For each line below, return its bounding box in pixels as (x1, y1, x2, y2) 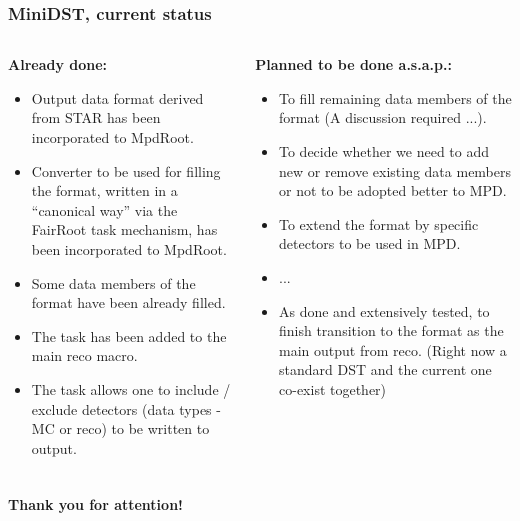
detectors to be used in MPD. (279, 233, 461, 254)
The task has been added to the (31, 325, 227, 346)
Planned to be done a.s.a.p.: (255, 54, 452, 75)
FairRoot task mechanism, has (31, 219, 218, 240)
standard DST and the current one (279, 359, 492, 380)
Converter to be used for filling (31, 160, 221, 181)
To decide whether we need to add (279, 141, 490, 161)
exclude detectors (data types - (31, 398, 221, 419)
